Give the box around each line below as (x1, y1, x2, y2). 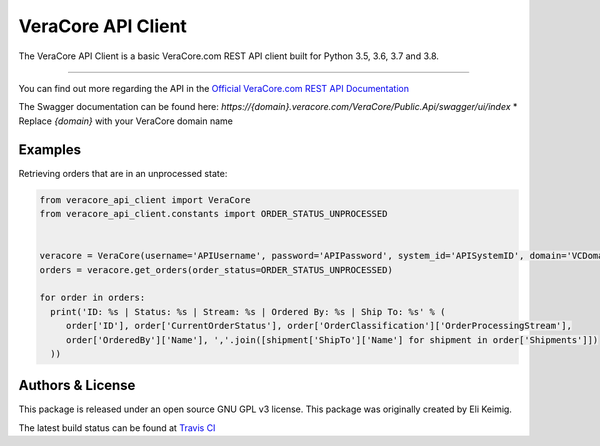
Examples (18, 141, 82, 158)
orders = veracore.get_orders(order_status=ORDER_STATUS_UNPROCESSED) (39, 264, 394, 275)
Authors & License (18, 377, 136, 394)
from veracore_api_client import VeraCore (39, 194, 251, 205)
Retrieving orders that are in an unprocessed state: (18, 167, 228, 179)
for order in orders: (39, 292, 146, 304)
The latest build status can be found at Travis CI (18, 421, 216, 434)
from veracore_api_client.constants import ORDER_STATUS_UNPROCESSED (39, 208, 388, 219)
